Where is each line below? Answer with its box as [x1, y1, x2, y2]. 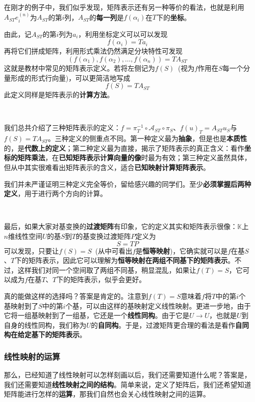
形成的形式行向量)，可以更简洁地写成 [10, 72, 130, 83]
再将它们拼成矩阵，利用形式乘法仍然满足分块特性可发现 [4, 46, 182, 56]
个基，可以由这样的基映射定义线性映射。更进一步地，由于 [65, 300, 251, 311]
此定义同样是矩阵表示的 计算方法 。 [4, 89, 114, 100]
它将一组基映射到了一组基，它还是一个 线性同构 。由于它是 [4, 310, 189, 320]
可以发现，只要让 [4, 245, 59, 256]
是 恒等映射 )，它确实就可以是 [135, 245, 228, 256]
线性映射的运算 [4, 350, 60, 362]
